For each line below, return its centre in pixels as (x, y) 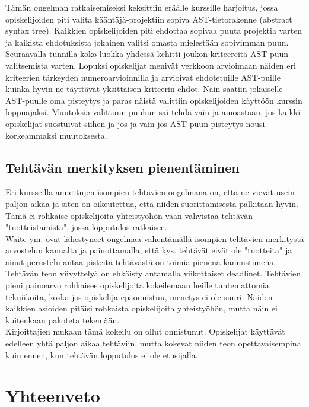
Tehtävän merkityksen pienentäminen (122, 167)
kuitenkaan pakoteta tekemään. (63, 319)
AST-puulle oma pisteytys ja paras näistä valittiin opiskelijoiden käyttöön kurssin (154, 100)
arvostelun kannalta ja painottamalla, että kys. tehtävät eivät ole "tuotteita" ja (149, 250)
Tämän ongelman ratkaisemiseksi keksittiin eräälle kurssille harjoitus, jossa (142, 7)
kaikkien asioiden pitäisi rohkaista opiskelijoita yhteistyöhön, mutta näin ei (141, 308)
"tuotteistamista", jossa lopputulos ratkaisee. (86, 227)
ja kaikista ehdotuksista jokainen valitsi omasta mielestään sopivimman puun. (147, 42)
